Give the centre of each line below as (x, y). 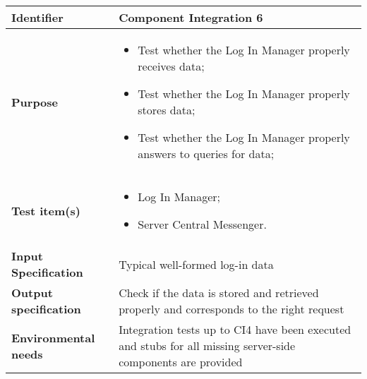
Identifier (37, 17)
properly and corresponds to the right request (231, 309)
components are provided (181, 362)
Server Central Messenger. (202, 224)
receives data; (171, 66)
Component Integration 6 (191, 17)
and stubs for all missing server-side (207, 345)
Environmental (53, 337)
